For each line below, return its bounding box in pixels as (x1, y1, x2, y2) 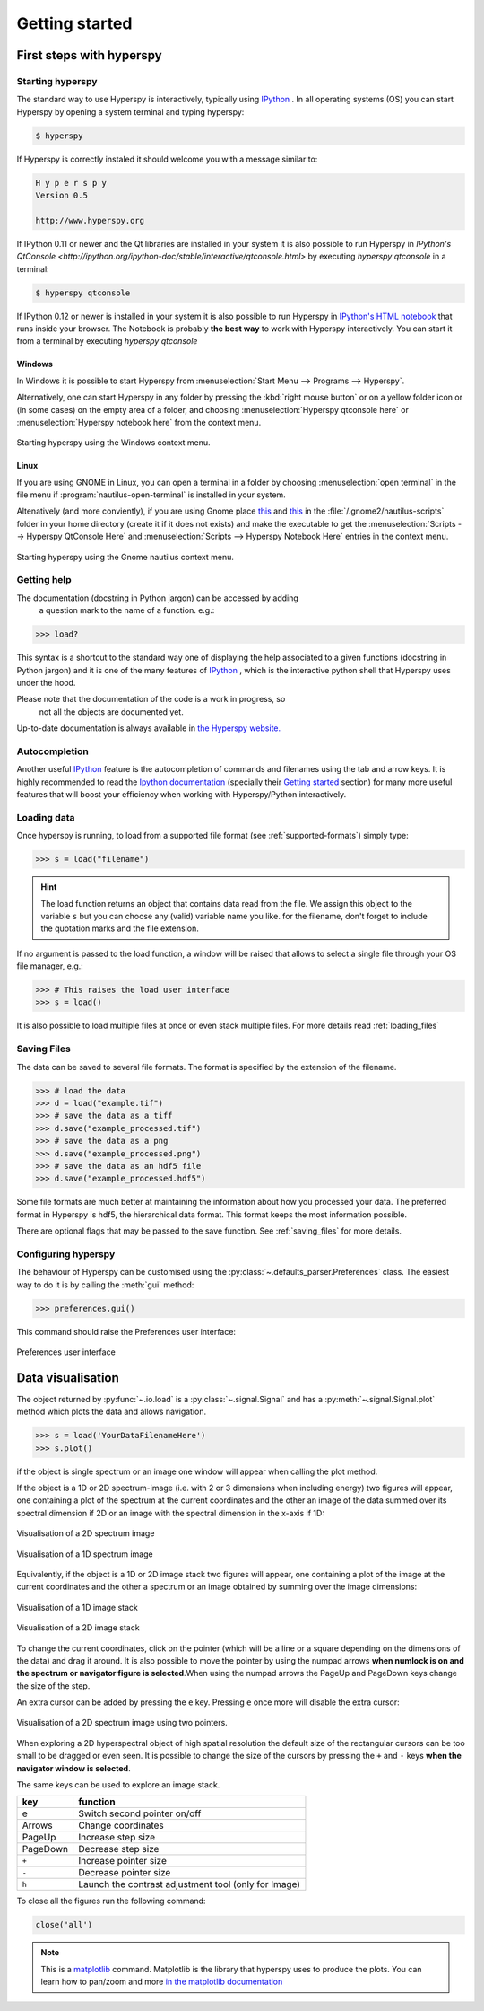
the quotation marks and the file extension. (40, 923, 199, 934)
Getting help (16, 574, 72, 586)
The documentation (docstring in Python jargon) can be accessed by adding (16, 593, 299, 603)
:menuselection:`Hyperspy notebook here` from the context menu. (16, 417, 262, 427)
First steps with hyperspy (16, 48, 162, 63)
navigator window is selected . (16, 1762, 131, 1773)
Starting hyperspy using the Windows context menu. (16, 437, 211, 448)
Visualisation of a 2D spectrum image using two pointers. (16, 1717, 228, 1728)
